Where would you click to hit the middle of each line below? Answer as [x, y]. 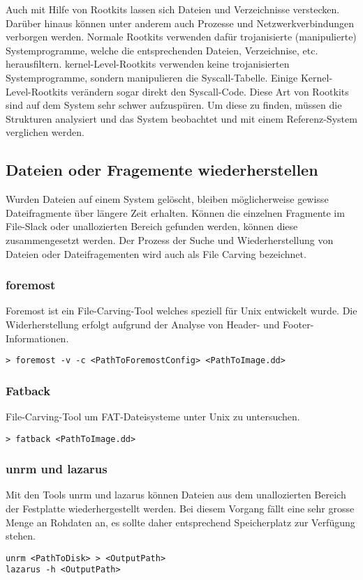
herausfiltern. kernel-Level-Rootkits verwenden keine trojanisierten [148, 64]
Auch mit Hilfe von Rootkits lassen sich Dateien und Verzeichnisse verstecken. [173, 9]
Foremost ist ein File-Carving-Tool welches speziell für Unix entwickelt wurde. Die [181, 311]
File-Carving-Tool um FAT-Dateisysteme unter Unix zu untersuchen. [153, 416]
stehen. [21, 536]
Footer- [298, 324]
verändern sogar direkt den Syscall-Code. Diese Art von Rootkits [210, 91]
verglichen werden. [45, 132]
